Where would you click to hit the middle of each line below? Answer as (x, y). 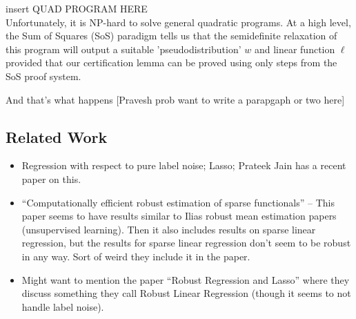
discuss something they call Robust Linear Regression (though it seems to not (186, 293)
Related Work (57, 136)
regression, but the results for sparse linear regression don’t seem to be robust (186, 243)
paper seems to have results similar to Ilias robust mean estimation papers (179, 216)
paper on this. (51, 178)
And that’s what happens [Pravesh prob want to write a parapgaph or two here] (175, 99)
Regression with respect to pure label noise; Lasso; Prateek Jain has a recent (184, 165)
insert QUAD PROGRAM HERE (77, 8)
